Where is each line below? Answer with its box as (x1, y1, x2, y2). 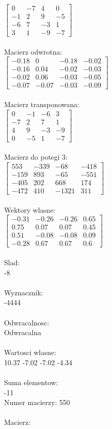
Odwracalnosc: (4, 317, 49, 327)
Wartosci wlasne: (4, 347, 56, 358)
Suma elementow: (4, 377, 58, 388)
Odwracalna (4, 327, 42, 338)
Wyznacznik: (4, 287, 44, 297)
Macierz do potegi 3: (4, 152, 68, 162)
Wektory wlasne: (4, 204, 56, 215)
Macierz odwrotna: (4, 46, 62, 57)
